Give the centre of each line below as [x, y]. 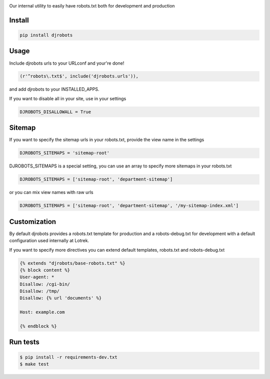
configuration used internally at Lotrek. [49, 241]
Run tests [24, 342]
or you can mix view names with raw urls [51, 193]
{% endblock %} [38, 326]
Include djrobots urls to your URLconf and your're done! [67, 63]
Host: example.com [42, 312]
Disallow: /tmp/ [40, 291]
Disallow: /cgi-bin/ [45, 284]
